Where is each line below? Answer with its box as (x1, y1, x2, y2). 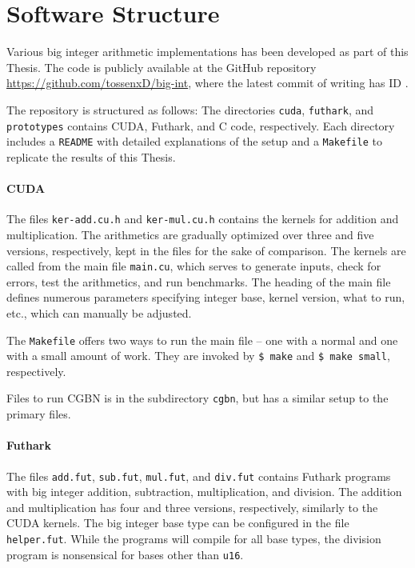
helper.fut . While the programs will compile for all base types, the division (6, 530, 381, 546)
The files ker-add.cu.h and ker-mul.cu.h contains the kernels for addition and (6, 210, 399, 227)
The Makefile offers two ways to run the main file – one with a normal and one (6, 331, 398, 348)
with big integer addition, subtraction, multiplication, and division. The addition (6, 483, 402, 500)
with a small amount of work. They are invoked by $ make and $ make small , (6, 347, 390, 364)
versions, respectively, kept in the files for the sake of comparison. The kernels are (6, 242, 406, 258)
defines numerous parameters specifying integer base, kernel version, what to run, (6, 289, 405, 306)
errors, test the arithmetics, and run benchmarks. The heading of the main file (6, 273, 391, 290)
